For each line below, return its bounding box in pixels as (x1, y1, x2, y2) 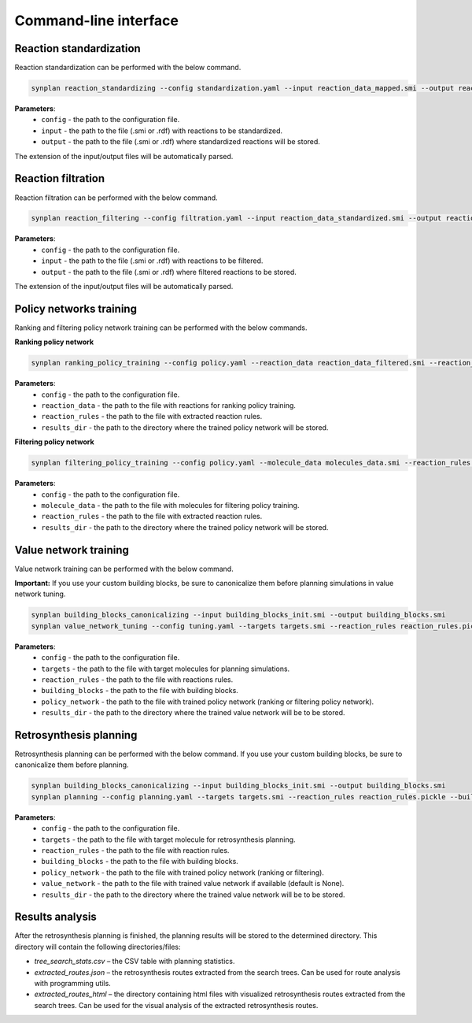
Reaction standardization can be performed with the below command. (14, 63, 242, 72)
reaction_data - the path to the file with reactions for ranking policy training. (41, 401, 297, 410)
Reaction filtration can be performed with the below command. (14, 193, 218, 202)
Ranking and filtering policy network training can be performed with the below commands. (14, 323, 308, 332)
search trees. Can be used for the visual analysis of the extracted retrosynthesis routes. (34, 1000, 319, 1010)
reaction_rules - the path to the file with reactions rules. (41, 675, 234, 684)
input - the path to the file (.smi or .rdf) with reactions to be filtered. (41, 256, 264, 265)
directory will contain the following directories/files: (14, 942, 181, 951)
